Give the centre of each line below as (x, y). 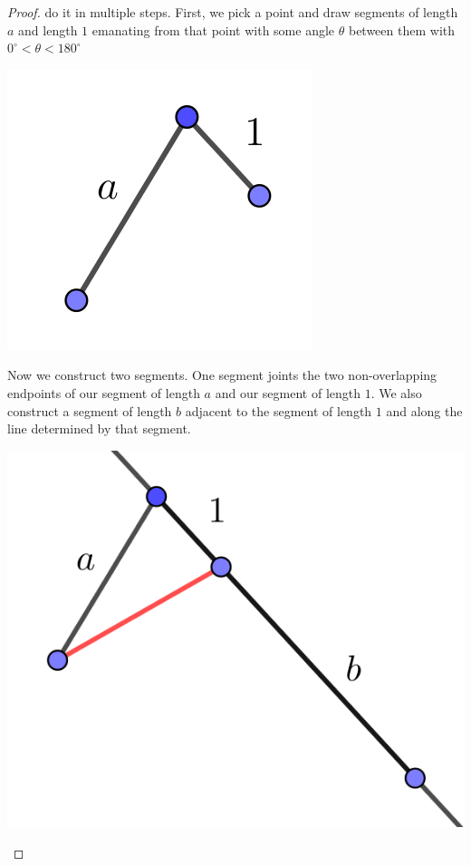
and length (48, 29)
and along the (424, 410)
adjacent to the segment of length (279, 410)
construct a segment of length (90, 410)
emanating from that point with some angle (213, 29)
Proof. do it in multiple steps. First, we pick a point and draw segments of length (233, 12)
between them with (401, 29)
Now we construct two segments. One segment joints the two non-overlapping (222, 375)
